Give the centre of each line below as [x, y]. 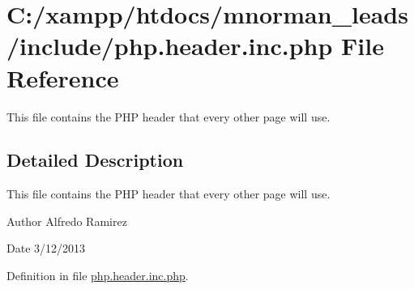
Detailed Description [95, 160]
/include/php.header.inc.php [170, 46]
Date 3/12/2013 [46, 248]
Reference [63, 77]
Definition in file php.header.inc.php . [98, 276]
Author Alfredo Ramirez [67, 221]
